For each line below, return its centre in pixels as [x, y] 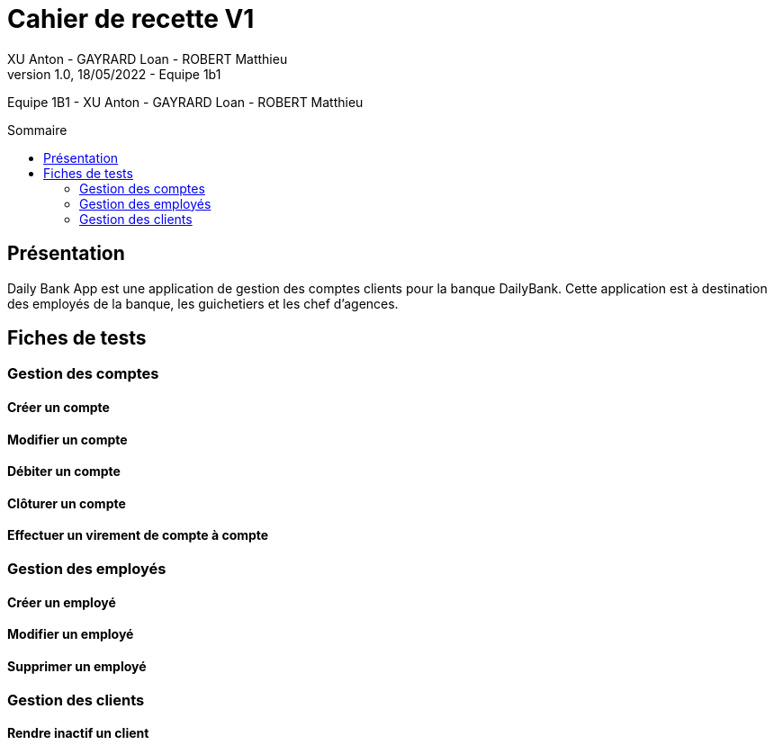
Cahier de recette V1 [131, 19]
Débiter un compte [64, 471]
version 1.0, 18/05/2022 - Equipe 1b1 [114, 74]
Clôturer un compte [67, 503]
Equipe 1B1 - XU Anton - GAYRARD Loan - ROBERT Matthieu [185, 102]
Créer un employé [62, 602]
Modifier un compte [67, 439]
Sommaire [37, 130]
